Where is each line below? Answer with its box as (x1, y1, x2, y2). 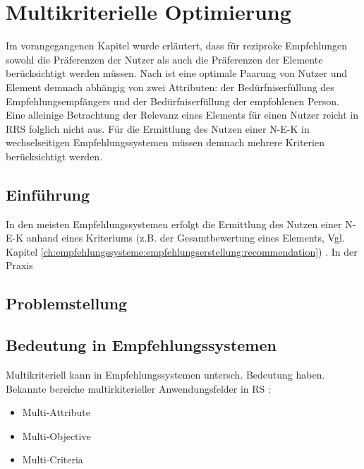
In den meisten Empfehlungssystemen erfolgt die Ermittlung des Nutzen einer (6, 216, 342, 231)
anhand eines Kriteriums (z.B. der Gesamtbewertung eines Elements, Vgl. (26, 230, 345, 245)
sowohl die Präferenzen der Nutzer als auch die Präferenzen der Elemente (6, 52, 323, 66)
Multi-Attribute (22, 405, 90, 420)
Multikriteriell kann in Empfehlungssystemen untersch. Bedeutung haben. (6, 367, 325, 382)
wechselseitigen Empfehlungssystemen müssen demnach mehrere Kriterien (6, 135, 324, 150)
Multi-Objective (22, 428, 91, 443)
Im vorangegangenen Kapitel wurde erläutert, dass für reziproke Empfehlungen (6, 38, 348, 53)
